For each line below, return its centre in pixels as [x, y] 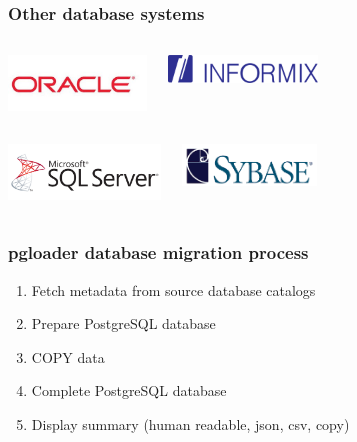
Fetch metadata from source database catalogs [173, 289]
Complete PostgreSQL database [129, 390]
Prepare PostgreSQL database [123, 323]
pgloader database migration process [158, 252]
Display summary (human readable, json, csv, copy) [190, 424]
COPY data [68, 356]
